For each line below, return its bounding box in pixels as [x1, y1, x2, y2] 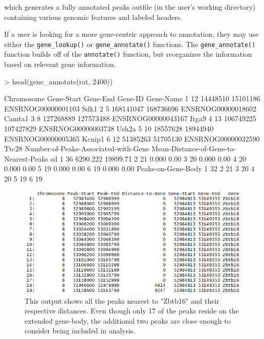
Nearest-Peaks [4, 153, 49, 164]
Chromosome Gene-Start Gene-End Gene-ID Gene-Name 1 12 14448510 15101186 [4, 93, 260, 104]
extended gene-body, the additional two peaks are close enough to [25, 315, 231, 326]
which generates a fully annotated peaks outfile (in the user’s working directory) [4, 2, 256, 12]
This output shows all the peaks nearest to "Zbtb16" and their [25, 295, 219, 306]
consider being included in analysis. [25, 325, 136, 336]
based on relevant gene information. [4, 59, 116, 70]
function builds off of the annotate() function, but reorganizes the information [4, 49, 252, 59]
